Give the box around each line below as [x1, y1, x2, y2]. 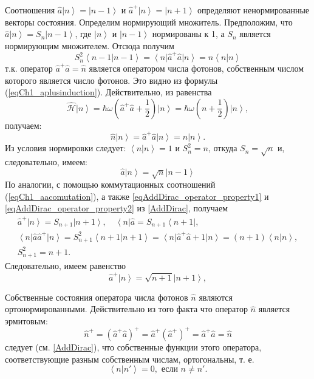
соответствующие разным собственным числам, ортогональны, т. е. [5, 352, 254, 365]
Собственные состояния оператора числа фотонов [5, 290, 188, 303]
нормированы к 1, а [152, 27, 225, 40]
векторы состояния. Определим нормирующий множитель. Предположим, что [5, 15, 293, 28]
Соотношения [5, 4, 55, 16]
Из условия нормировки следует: [5, 142, 126, 154]
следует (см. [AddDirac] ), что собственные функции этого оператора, [5, 340, 262, 353]
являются [199, 290, 233, 303]
